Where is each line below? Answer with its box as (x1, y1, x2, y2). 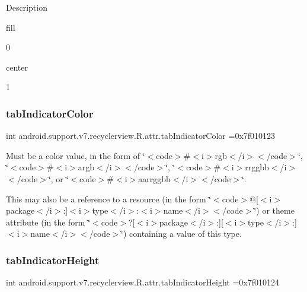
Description (6, 1, 47, 13)
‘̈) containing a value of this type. (121, 227, 242, 240)
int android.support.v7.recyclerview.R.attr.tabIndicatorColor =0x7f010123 (6, 129, 276, 142)
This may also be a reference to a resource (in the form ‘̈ (6, 192, 212, 205)
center (6, 61, 28, 73)
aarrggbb (138, 172, 171, 185)
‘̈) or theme (254, 204, 295, 217)
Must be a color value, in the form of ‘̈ (6, 149, 145, 161)
